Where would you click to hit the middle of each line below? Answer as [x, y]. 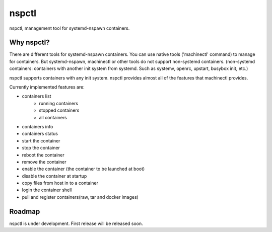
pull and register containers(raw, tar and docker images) [80, 197]
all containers [53, 117]
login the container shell [47, 190]
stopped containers [59, 110]
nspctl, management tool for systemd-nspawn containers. [70, 28]
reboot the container [43, 155]
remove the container [44, 162]
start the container [41, 140]
